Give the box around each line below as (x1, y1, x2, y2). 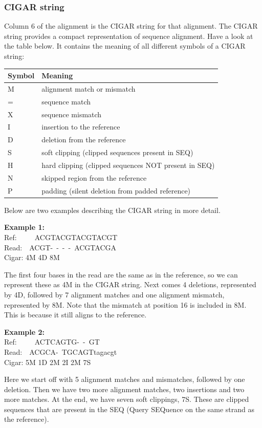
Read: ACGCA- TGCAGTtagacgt (4, 346, 117, 357)
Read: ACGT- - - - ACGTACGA (4, 242, 117, 252)
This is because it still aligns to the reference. (4, 309, 147, 320)
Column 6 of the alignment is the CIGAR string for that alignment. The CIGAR (4, 20, 258, 31)
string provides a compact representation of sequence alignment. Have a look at (4, 30, 253, 41)
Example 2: (4, 326, 45, 337)
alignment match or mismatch (41, 83, 136, 94)
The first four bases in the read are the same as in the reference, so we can (4, 269, 238, 280)
